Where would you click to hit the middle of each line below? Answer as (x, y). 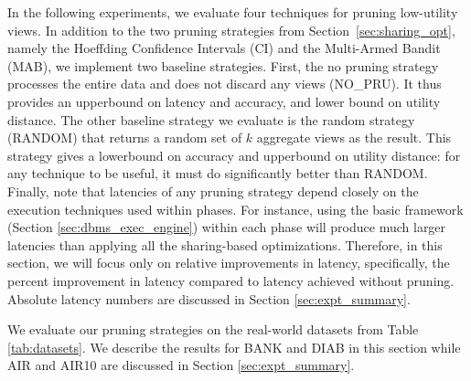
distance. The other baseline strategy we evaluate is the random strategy (211, 119)
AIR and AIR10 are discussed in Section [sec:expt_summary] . (181, 365)
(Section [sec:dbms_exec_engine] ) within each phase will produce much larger (227, 227)
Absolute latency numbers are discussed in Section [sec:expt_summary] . (209, 298)
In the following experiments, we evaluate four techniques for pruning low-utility (233, 12)
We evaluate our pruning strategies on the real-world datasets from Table (213, 329)
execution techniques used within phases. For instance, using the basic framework (235, 209)
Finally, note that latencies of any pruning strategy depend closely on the (213, 190)
